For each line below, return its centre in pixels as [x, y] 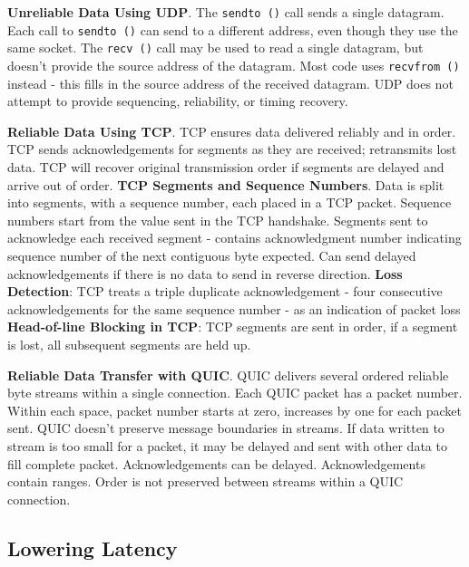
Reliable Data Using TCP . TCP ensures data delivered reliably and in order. [232, 131]
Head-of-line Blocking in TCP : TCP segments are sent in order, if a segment [233, 327]
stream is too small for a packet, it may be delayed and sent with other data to [227, 445]
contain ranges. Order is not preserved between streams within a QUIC [205, 481]
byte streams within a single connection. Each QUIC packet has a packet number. [235, 393]
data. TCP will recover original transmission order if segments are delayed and [226, 167]
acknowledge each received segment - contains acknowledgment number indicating [234, 238]
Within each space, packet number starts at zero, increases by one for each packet [235, 410]
